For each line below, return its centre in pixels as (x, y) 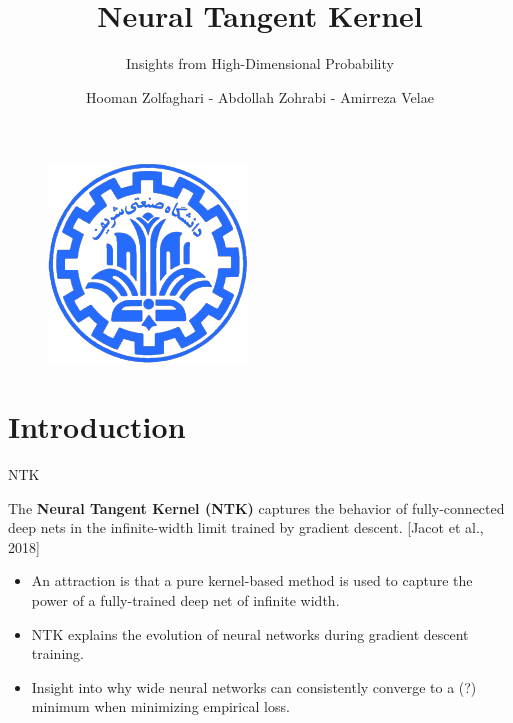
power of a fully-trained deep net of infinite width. (185, 600)
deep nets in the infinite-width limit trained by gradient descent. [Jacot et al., (246, 527)
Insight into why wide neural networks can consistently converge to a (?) (254, 686)
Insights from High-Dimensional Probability (260, 63)
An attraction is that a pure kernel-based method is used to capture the (252, 580)
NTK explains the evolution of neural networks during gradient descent (250, 633)
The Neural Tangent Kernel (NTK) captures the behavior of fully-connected (256, 507)
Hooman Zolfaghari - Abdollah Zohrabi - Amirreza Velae (260, 96)
